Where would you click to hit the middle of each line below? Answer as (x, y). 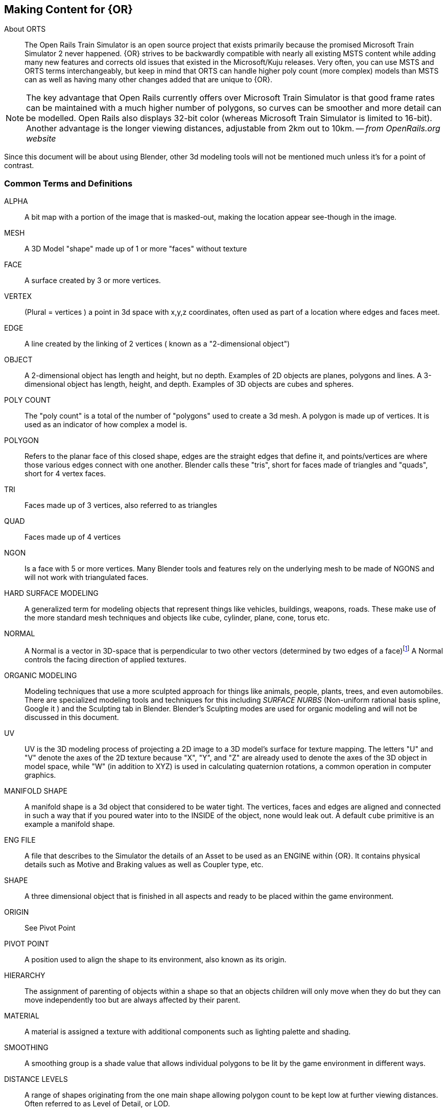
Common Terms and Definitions (68, 183)
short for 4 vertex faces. (65, 474)
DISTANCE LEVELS (36, 1079)
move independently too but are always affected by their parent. (133, 1000)
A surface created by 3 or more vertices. (93, 281)
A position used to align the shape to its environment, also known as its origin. (156, 959)
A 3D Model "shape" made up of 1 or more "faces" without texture (136, 249)
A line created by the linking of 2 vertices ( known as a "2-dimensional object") (157, 344)
